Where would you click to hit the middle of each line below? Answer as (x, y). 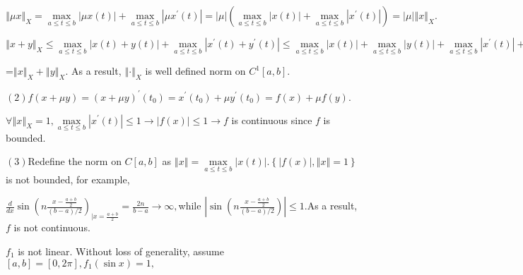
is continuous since (272, 120)
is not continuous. (52, 227)
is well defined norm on (195, 71)
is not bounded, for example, (68, 179)
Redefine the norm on (75, 161)
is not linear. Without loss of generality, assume (121, 251)
